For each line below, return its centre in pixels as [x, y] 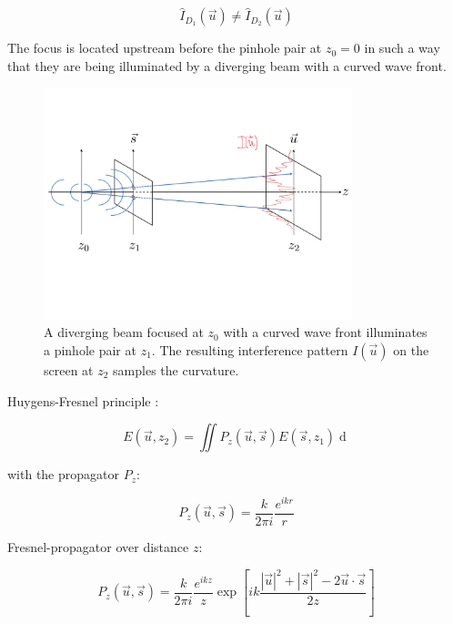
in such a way [402, 48]
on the [411, 349]
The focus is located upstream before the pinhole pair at [165, 48]
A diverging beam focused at [124, 332]
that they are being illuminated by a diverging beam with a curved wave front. [227, 65]
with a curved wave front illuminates [325, 332]
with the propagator [63, 474]
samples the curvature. [176, 369]
